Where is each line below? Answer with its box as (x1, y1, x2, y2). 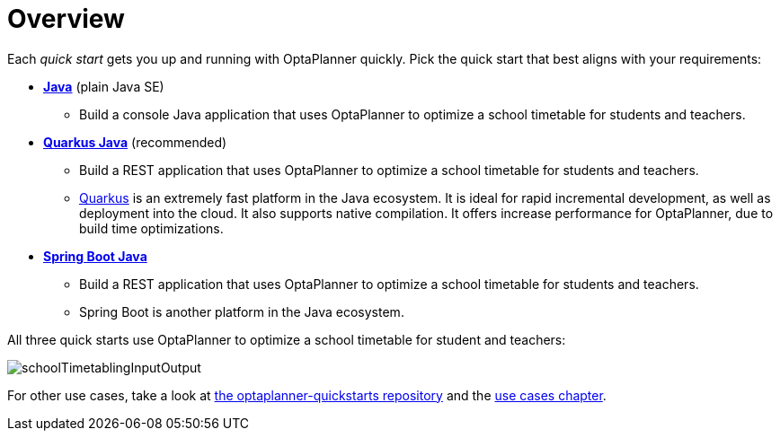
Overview (7, 4, 125, 34)
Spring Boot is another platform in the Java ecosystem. (79, 303, 404, 320)
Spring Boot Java (43, 248, 147, 264)
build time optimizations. (79, 220, 224, 236)
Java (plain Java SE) (43, 78, 164, 94)
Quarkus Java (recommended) (43, 134, 227, 150)
